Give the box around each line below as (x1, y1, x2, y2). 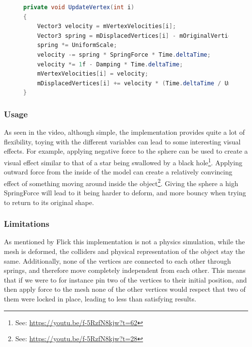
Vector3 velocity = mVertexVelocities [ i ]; (37, 23, 176, 30)
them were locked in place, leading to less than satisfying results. (4, 294, 196, 303)
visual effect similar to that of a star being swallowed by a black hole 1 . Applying (4, 156, 242, 167)
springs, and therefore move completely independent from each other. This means (4, 265, 246, 275)
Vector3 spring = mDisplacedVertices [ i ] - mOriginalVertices (37, 32, 238, 39)
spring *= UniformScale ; (37, 42, 117, 49)
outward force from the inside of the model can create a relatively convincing (4, 167, 233, 177)
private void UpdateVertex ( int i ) (23, 4, 135, 11)
